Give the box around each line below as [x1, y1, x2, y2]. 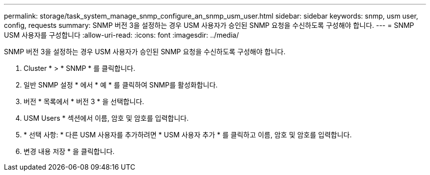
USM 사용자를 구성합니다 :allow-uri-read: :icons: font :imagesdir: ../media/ [4, 31, 239, 39]
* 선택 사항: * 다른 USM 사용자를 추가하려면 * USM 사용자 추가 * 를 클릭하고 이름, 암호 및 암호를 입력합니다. [24, 131, 352, 139]
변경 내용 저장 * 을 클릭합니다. [24, 147, 115, 155]
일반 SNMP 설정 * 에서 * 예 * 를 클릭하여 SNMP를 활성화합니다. [24, 81, 218, 89]
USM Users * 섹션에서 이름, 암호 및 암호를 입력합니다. [24, 114, 189, 122]
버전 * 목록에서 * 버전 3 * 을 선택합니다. [24, 97, 144, 106]
